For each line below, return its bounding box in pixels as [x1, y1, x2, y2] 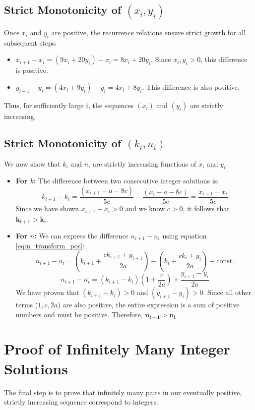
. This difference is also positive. [142, 82, 240, 92]
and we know [125, 203, 165, 214]
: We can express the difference [34, 230, 128, 240]
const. [216, 258, 235, 265]
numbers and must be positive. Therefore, [15, 309, 143, 319]
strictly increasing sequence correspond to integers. [4, 397, 158, 407]
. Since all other [203, 287, 251, 297]
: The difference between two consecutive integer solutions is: [33, 176, 219, 186]
